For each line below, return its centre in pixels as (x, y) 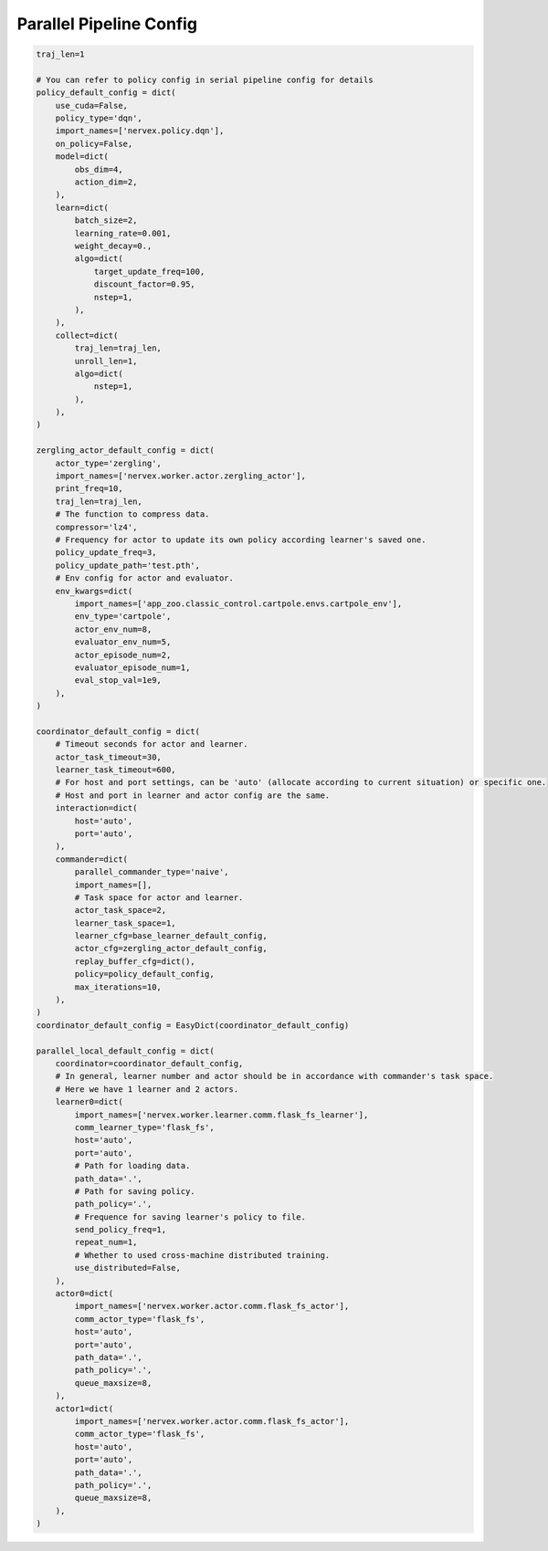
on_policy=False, (94, 143)
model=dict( (82, 157)
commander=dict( (91, 859)
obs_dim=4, (99, 169)
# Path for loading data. (132, 1166)
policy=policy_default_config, (144, 974)
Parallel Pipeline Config (107, 24)
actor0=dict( (84, 1294)
